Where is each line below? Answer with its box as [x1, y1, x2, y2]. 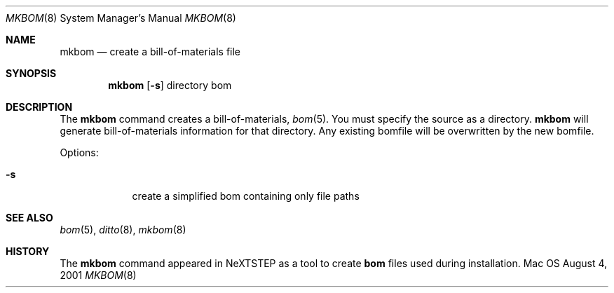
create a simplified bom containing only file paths [132, 190, 360, 202]
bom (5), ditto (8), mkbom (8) [60, 224, 186, 236]
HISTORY [6, 245, 50, 257]
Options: [60, 146, 99, 158]
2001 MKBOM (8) [60, 269, 137, 281]
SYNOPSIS [6, 67, 57, 79]
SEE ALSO [6, 212, 53, 224]
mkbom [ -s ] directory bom [108, 79, 232, 91]
